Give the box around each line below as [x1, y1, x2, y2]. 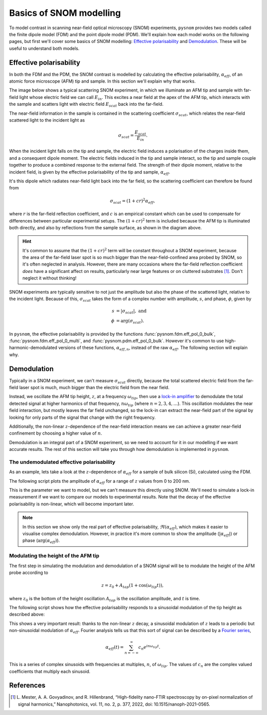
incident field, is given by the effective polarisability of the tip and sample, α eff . [9, 169, 171, 176]
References [9, 681, 45, 690]
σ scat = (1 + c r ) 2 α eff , [110, 197, 155, 205]
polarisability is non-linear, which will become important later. [9, 501, 134, 507]
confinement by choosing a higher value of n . [9, 430, 102, 436]
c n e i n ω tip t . [138, 643, 161, 651]
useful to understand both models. [9, 45, 80, 51]
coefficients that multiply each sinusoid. [9, 668, 91, 674]
